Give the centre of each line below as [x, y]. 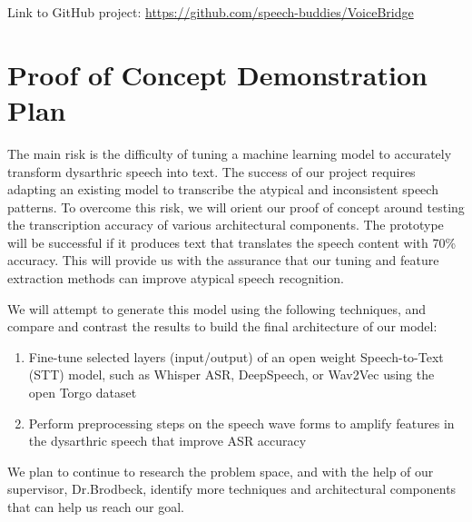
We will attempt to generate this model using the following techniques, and [217, 308]
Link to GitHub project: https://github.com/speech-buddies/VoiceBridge [211, 12]
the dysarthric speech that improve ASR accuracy [167, 441]
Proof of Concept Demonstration [217, 74]
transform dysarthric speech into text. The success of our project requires [211, 171]
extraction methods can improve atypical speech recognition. [176, 278]
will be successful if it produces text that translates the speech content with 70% [232, 242]
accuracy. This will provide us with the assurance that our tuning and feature [223, 260]
